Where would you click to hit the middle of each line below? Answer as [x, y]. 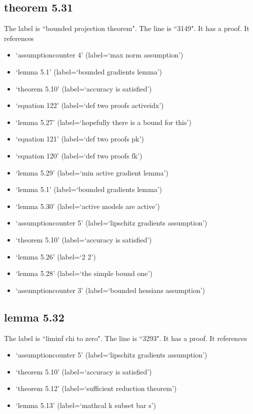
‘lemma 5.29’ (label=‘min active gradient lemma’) [92, 172]
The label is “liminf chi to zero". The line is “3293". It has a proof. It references [126, 338]
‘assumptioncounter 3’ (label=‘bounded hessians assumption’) [110, 290]
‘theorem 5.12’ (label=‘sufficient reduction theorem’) [96, 388]
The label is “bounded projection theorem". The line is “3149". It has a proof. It [127, 28]
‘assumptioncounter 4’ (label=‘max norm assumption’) [99, 55]
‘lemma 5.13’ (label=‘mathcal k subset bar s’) [86, 405]
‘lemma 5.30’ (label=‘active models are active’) [88, 206]
